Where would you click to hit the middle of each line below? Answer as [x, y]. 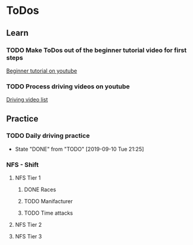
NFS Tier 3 [28, 237]
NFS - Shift [23, 165]
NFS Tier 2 [28, 225]
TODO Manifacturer [48, 201]
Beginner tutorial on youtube [42, 71]
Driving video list [27, 100]
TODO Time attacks [49, 213]
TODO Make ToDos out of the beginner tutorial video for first [96, 50]
